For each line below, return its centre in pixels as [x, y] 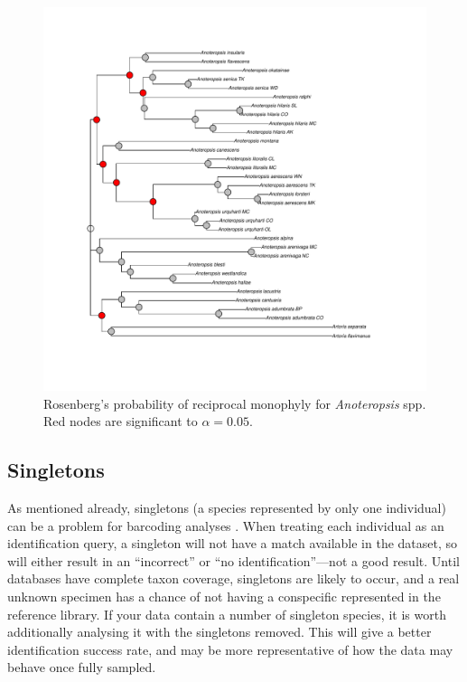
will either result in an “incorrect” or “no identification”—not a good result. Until [233, 560]
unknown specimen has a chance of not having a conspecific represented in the [224, 596]
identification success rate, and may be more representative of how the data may [230, 649]
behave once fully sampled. [82, 667]
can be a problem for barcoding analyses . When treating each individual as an [226, 525]
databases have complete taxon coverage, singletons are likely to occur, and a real [233, 578]
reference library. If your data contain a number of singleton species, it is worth [227, 614]
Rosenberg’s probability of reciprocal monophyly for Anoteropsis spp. [235, 403]
